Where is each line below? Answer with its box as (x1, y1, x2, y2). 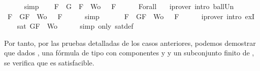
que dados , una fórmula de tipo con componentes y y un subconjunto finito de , (4, 47, 254, 58)
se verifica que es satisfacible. (4, 57, 94, 67)
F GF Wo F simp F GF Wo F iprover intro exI (7, 11, 255, 21)
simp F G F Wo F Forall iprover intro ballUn (24, 1, 234, 11)
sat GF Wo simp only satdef (17, 21, 134, 31)
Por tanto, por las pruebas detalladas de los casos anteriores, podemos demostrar (4, 37, 256, 48)
